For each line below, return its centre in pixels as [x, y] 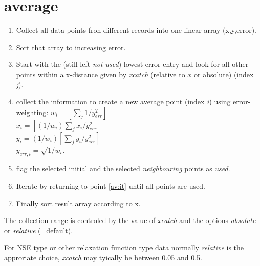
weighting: [32, 112]
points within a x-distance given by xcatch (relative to [101, 74]
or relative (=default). [39, 230]
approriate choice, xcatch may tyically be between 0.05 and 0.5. [103, 258]
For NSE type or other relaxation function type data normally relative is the [124, 247]
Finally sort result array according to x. [78, 203]
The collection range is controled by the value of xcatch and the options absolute [130, 220]
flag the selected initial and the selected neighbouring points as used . [123, 169]
